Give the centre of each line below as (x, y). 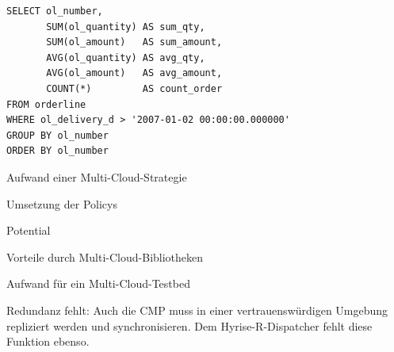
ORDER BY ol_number (57, 151)
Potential (29, 230)
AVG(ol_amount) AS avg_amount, (134, 73)
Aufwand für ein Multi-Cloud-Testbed (98, 283)
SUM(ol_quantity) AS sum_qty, (126, 27)
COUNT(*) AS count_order (134, 88)
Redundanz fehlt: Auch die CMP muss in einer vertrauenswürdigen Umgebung (197, 310)
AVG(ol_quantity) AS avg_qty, (126, 57)
